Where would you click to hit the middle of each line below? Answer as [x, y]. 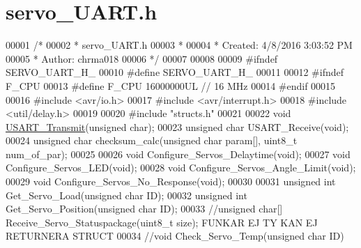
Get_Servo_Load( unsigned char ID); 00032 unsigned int [126, 195]
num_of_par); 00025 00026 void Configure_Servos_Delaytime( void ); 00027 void [178, 154]
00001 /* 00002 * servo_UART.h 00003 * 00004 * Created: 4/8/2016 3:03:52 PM [179, 45]
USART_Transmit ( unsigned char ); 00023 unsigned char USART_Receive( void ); [177, 126]
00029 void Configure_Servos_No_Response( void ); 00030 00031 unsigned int [171, 181]
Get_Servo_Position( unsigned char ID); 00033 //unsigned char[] [144, 209]
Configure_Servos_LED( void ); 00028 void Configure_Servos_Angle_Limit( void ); [181, 168]
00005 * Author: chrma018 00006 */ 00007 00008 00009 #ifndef [142, 58]
